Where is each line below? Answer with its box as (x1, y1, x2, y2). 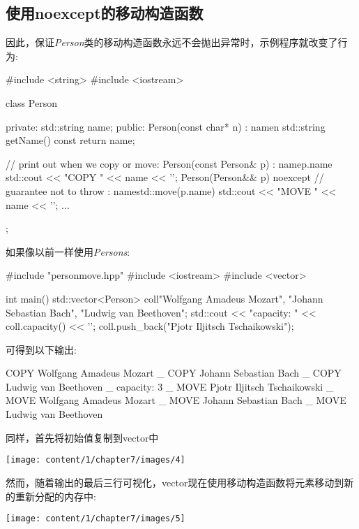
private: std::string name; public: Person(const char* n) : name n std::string (6, 119, 326, 133)
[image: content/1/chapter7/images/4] (6, 455, 185, 465)
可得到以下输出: (6, 342, 77, 356)
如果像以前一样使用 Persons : (6, 244, 130, 259)
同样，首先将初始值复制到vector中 (6, 430, 159, 444)
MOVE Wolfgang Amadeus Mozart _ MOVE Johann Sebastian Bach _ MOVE (6, 393, 346, 407)
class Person (6, 95, 57, 110)
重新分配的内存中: (15, 488, 96, 503)
